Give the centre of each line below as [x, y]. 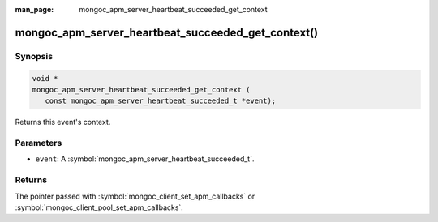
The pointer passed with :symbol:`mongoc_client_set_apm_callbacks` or [135, 196]
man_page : [34, 9]
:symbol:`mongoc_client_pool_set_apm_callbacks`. [99, 207]
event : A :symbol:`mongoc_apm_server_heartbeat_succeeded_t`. [145, 159]
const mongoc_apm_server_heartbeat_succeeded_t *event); [161, 101]
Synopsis [34, 56]
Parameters [39, 143]
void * [45, 78]
